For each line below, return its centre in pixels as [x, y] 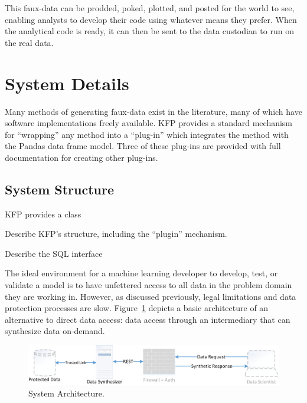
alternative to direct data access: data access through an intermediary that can [148, 319]
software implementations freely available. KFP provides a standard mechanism [149, 123]
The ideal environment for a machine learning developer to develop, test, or [141, 273]
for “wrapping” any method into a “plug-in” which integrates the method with [147, 134]
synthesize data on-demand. [55, 331]
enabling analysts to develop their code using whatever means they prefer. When [151, 19]
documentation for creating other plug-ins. [81, 157]
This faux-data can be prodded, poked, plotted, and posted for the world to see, [150, 8]
